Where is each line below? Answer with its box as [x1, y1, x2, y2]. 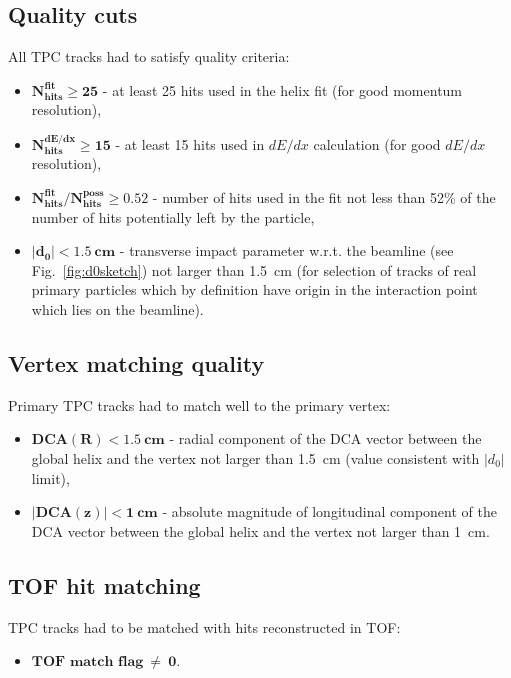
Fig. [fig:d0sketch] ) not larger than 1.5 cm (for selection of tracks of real [31, 259, 477, 280]
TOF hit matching [8, 569, 201, 600]
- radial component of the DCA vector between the [169, 428, 482, 449]
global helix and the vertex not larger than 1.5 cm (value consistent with [31, 447, 480, 468]
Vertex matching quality [8, 347, 265, 378]
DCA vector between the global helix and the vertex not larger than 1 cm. [31, 520, 490, 541]
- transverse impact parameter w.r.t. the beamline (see [119, 240, 454, 261]
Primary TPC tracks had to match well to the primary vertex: [8, 394, 391, 415]
